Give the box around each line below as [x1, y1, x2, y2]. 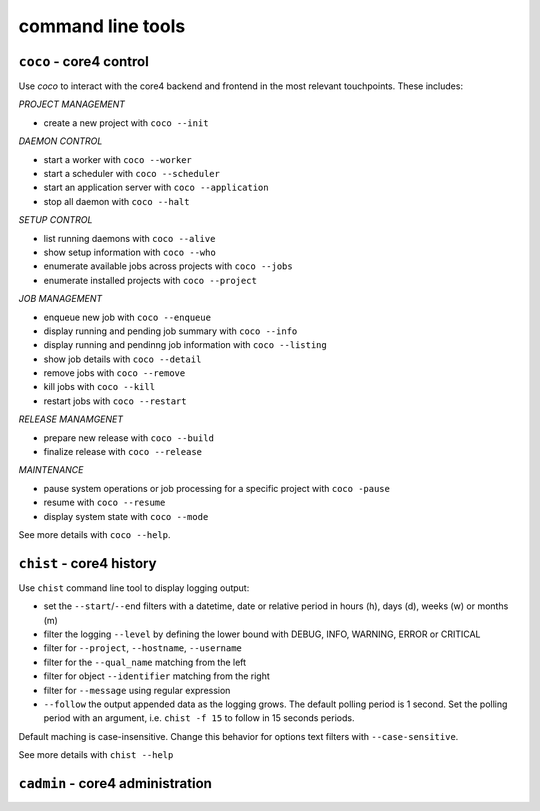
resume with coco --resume [43, 496, 166, 509]
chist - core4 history [18, 555, 157, 572]
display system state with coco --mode [43, 510, 209, 522]
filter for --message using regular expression [43, 684, 231, 696]
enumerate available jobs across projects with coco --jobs [43, 260, 294, 272]
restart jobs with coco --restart [43, 395, 187, 407]
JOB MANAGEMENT [18, 293, 103, 305]
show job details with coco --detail [43, 353, 202, 365]
